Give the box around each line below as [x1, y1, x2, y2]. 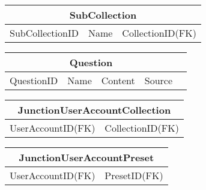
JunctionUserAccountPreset [19, 150, 154, 164]
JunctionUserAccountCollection [17, 103, 171, 117]
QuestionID [10, 73, 58, 87]
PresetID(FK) [105, 168, 163, 182]
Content [101, 73, 135, 87]
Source [144, 73, 173, 87]
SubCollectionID [10, 26, 79, 40]
